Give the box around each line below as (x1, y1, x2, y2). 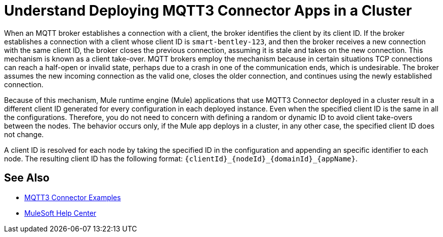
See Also (4, 171, 50, 185)
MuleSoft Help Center (24, 208, 97, 217)
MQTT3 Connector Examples (24, 193, 121, 202)
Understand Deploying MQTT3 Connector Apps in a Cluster (4, 2, 412, 19)
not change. (4, 130, 44, 139)
